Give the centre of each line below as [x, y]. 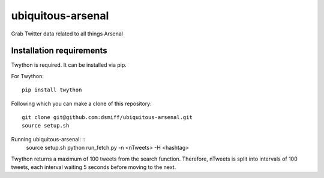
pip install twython [52, 90]
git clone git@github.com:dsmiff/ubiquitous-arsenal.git [107, 118]
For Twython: [28, 76]
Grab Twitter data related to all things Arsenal [67, 34]
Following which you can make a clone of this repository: [82, 103]
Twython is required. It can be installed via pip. [69, 65]
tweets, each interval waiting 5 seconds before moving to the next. [94, 167]
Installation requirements [59, 51]
